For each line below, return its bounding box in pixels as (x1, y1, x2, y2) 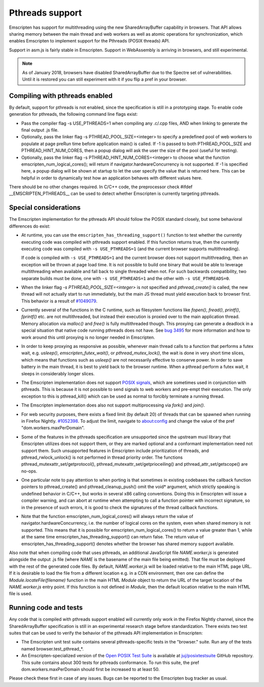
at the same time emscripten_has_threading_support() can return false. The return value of (21, 534, 204, 540)
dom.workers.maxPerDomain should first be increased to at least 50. (21, 666, 160, 672)
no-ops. (21, 468, 38, 474)
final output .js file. (21, 127, 59, 133)
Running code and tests (9, 603, 83, 612)
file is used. (9, 591, 33, 597)
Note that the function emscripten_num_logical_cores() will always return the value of (21, 514, 194, 519)
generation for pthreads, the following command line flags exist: (9, 111, 138, 117)
